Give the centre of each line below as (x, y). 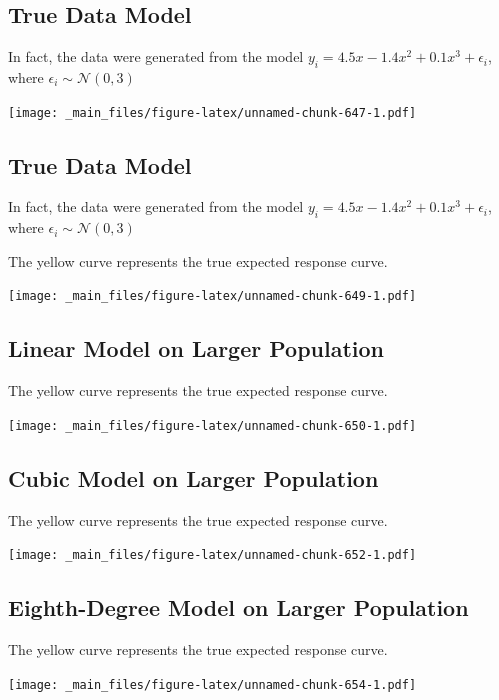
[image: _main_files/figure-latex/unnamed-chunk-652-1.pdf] (212, 555)
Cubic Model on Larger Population (193, 477)
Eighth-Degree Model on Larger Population (238, 607)
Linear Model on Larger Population (196, 348)
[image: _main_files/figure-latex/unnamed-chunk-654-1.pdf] (212, 684)
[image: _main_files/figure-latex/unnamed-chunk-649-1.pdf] (212, 296)
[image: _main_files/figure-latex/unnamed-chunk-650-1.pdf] (212, 425)
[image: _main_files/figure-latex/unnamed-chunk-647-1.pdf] (212, 112)
